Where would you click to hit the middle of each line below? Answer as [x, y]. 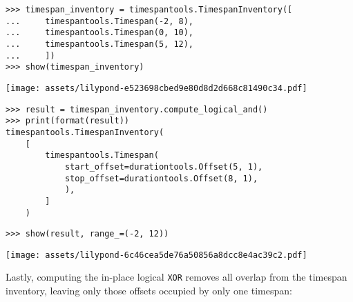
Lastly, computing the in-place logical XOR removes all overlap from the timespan [176, 277]
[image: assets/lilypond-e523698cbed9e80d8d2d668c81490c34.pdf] [156, 88]
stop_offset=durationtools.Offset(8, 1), [161, 178]
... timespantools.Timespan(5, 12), [100, 44]
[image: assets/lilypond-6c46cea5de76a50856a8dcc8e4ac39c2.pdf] [156, 255]
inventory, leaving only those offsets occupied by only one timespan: [149, 291]
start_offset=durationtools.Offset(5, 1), [164, 167]
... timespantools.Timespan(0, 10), [100, 33]
